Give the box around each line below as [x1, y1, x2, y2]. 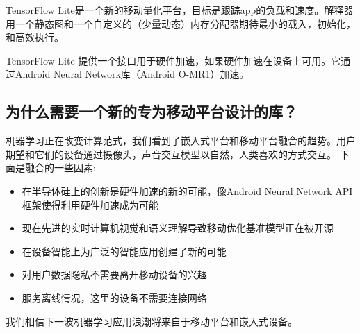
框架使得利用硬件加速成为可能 [22, 197, 158, 212]
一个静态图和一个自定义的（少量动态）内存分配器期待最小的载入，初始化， [15, 16, 356, 31]
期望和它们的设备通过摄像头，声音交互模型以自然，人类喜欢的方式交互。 [6, 146, 336, 161]
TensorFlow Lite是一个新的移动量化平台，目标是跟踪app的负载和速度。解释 [6, 3, 344, 17]
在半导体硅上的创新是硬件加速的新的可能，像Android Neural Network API [22, 183, 353, 198]
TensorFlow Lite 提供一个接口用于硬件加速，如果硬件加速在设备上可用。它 [6, 53, 341, 67]
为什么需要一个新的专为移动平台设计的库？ [6, 101, 297, 122]
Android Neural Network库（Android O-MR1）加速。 [15, 67, 249, 81]
